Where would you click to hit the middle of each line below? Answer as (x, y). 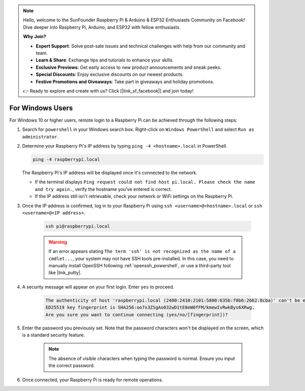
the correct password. (72, 366)
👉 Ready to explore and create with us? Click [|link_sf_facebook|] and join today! (108, 91)
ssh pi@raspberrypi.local (78, 226)
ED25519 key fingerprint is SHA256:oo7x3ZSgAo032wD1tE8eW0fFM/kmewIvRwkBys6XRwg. (150, 308)
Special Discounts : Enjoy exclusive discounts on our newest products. (110, 74)
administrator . (40, 136)
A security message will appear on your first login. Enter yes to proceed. (98, 287)
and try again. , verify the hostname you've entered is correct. (103, 189)
